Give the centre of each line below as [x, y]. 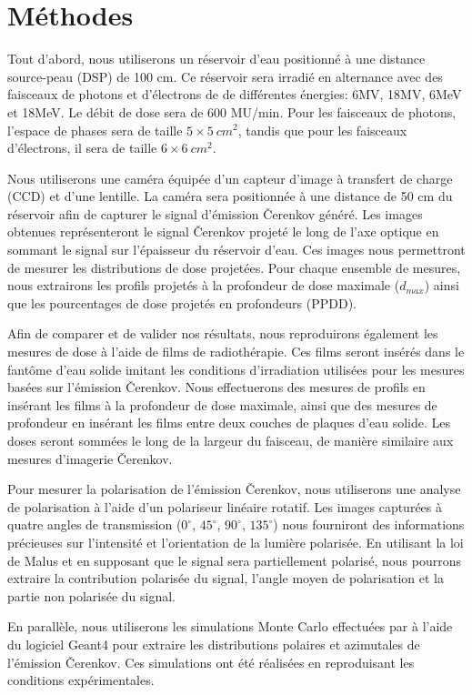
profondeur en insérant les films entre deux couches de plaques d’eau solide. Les [229, 423]
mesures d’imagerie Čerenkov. [90, 458]
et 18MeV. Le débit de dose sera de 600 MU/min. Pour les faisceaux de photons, [232, 111]
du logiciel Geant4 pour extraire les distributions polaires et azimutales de [214, 644]
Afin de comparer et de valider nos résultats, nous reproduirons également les [223, 333]
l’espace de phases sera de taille [95, 130]
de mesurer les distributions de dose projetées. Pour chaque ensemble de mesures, [234, 267]
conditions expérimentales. [81, 680]
